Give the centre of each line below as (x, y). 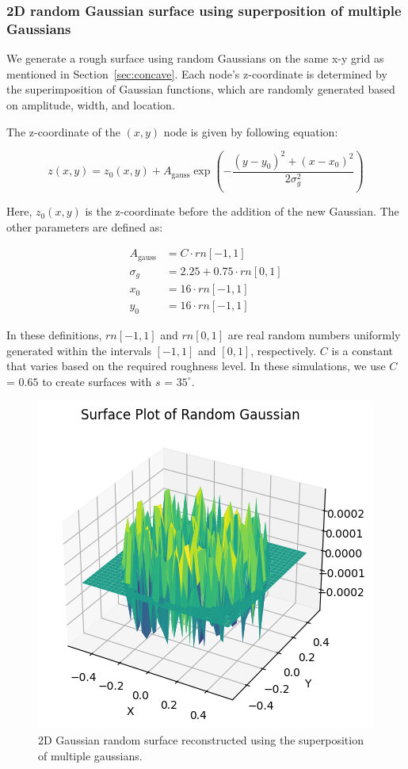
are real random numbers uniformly (314, 335)
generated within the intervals (79, 350)
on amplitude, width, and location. (91, 104)
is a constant (362, 350)
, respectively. (284, 350)
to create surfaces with (97, 381)
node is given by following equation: (251, 131)
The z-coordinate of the (63, 131)
